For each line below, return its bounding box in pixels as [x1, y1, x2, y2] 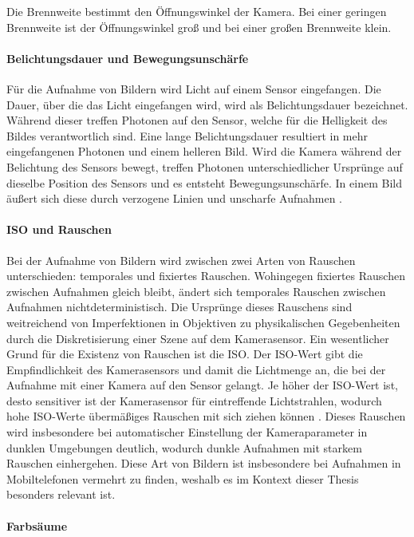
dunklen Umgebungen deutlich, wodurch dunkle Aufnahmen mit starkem [6, 439, 362, 456]
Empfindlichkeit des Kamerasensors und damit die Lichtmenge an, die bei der [6, 361, 386, 377]
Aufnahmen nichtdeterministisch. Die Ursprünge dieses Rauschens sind [6, 298, 353, 315]
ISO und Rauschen [6, 221, 112, 238]
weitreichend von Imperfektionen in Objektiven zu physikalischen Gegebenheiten [6, 314, 400, 330]
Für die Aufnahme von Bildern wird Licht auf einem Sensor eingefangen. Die [6, 80, 381, 97]
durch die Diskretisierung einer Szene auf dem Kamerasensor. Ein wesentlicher [6, 330, 389, 346]
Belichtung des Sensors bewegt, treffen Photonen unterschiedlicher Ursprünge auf [6, 158, 403, 175]
